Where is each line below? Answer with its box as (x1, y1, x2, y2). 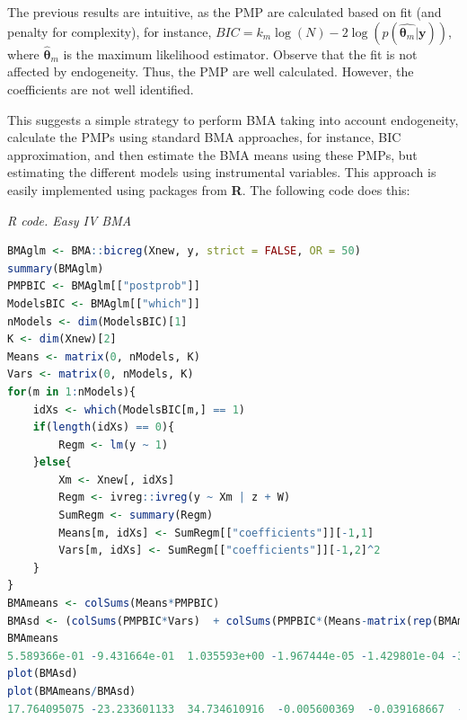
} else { (32, 456, 72, 469)
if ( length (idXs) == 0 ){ (32, 421, 175, 434)
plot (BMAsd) (7, 667, 78, 680)
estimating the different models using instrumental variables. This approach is (7, 163, 436, 182)
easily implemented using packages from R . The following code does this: (7, 180, 410, 199)
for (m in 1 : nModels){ (7, 385, 137, 398)
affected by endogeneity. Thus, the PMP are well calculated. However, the (7, 62, 414, 81)
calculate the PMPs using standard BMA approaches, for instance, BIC (7, 128, 401, 147)
